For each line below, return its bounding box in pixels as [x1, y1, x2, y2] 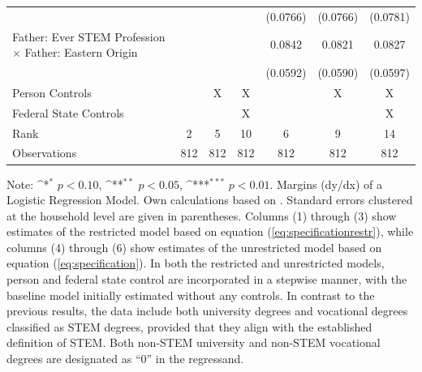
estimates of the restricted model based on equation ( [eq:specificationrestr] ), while [6, 223, 414, 240]
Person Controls [12, 83, 92, 100]
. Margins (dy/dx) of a [269, 175, 383, 192]
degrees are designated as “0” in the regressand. [6, 350, 244, 367]
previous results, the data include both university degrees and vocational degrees [6, 302, 408, 319]
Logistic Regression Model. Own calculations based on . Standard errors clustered [6, 191, 413, 208]
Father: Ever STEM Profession [12, 28, 166, 45]
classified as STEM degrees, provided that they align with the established [6, 318, 372, 335]
